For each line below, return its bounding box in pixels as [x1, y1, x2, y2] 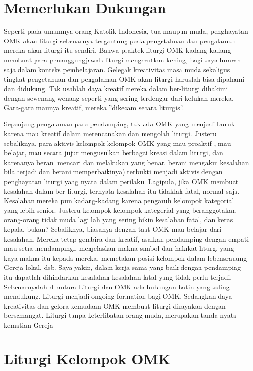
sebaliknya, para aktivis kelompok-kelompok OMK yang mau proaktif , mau [4, 138, 231, 148]
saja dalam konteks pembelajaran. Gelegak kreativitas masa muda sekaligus [4, 64, 230, 74]
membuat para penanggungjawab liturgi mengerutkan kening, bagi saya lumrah [4, 54, 241, 64]
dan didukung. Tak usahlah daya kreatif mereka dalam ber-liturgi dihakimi [4, 83, 228, 93]
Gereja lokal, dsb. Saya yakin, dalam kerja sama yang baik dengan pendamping [4, 262, 241, 272]
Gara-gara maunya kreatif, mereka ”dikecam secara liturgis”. [4, 102, 184, 112]
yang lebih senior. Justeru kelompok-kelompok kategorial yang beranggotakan [4, 205, 236, 215]
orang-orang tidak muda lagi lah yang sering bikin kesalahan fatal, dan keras [4, 214, 233, 225]
